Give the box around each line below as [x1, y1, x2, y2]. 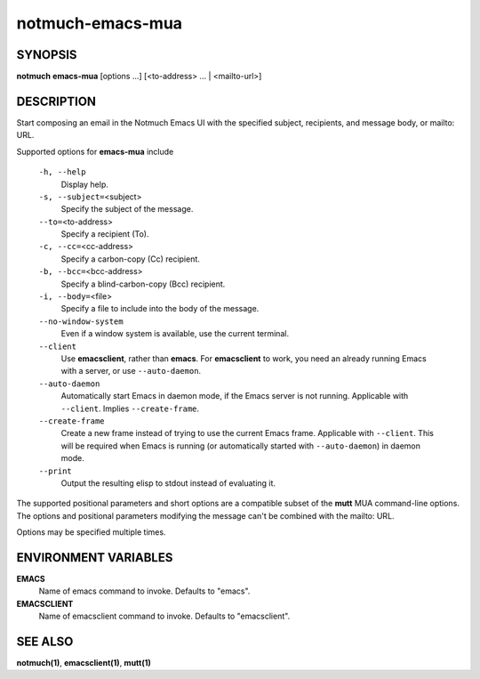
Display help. [60, 179, 108, 190]
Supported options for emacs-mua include [16, 146, 174, 157]
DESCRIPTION [16, 93, 97, 109]
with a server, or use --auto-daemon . [60, 366, 202, 376]
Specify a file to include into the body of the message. [60, 303, 260, 314]
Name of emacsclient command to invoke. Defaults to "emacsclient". [38, 610, 291, 622]
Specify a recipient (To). [60, 229, 149, 239]
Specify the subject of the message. [60, 204, 194, 214]
